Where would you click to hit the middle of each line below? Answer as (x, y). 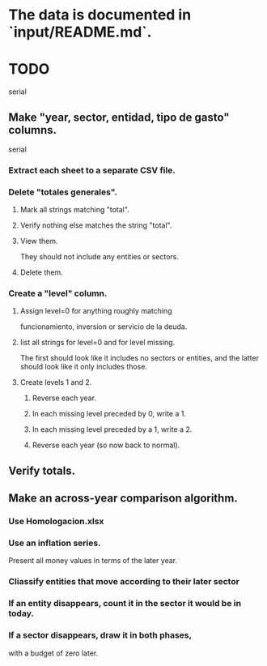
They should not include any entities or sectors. (100, 257)
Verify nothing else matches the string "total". (96, 225)
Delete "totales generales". (63, 192)
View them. (39, 241)
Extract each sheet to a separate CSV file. (92, 170)
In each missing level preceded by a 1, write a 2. (112, 429)
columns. (33, 130)
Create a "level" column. (58, 293)
